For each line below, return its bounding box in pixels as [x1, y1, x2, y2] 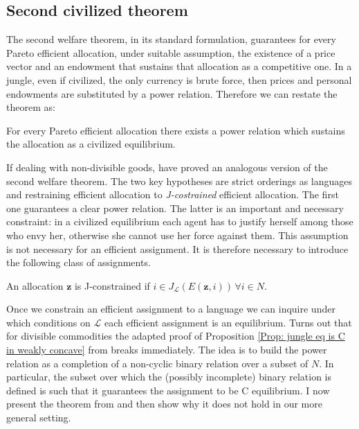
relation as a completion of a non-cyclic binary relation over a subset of [6, 356, 309, 370]
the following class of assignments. [6, 255, 151, 270]
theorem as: [6, 100, 55, 114]
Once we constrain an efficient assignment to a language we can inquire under [6, 301, 335, 316]
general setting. [6, 410, 71, 425]
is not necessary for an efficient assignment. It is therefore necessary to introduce [6, 241, 349, 256]
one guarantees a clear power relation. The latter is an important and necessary [6, 200, 344, 215]
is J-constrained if [74, 278, 150, 292]
